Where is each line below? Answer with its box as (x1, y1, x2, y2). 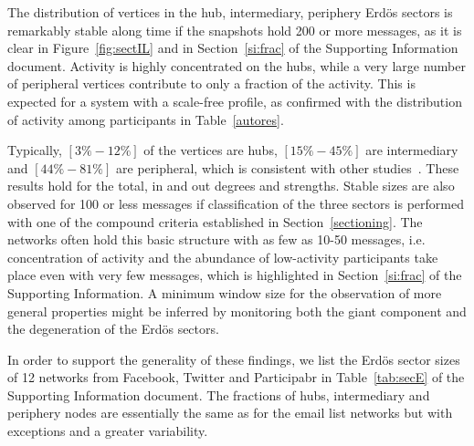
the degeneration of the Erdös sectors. (7, 319, 219, 338)
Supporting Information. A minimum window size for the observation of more (7, 283, 442, 302)
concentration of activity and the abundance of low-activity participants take (7, 247, 438, 266)
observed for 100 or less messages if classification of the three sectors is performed (7, 193, 464, 213)
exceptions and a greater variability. (7, 421, 208, 441)
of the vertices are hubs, (143, 140, 278, 160)
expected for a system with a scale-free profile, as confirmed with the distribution (7, 91, 462, 110)
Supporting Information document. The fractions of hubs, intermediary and (7, 385, 430, 404)
